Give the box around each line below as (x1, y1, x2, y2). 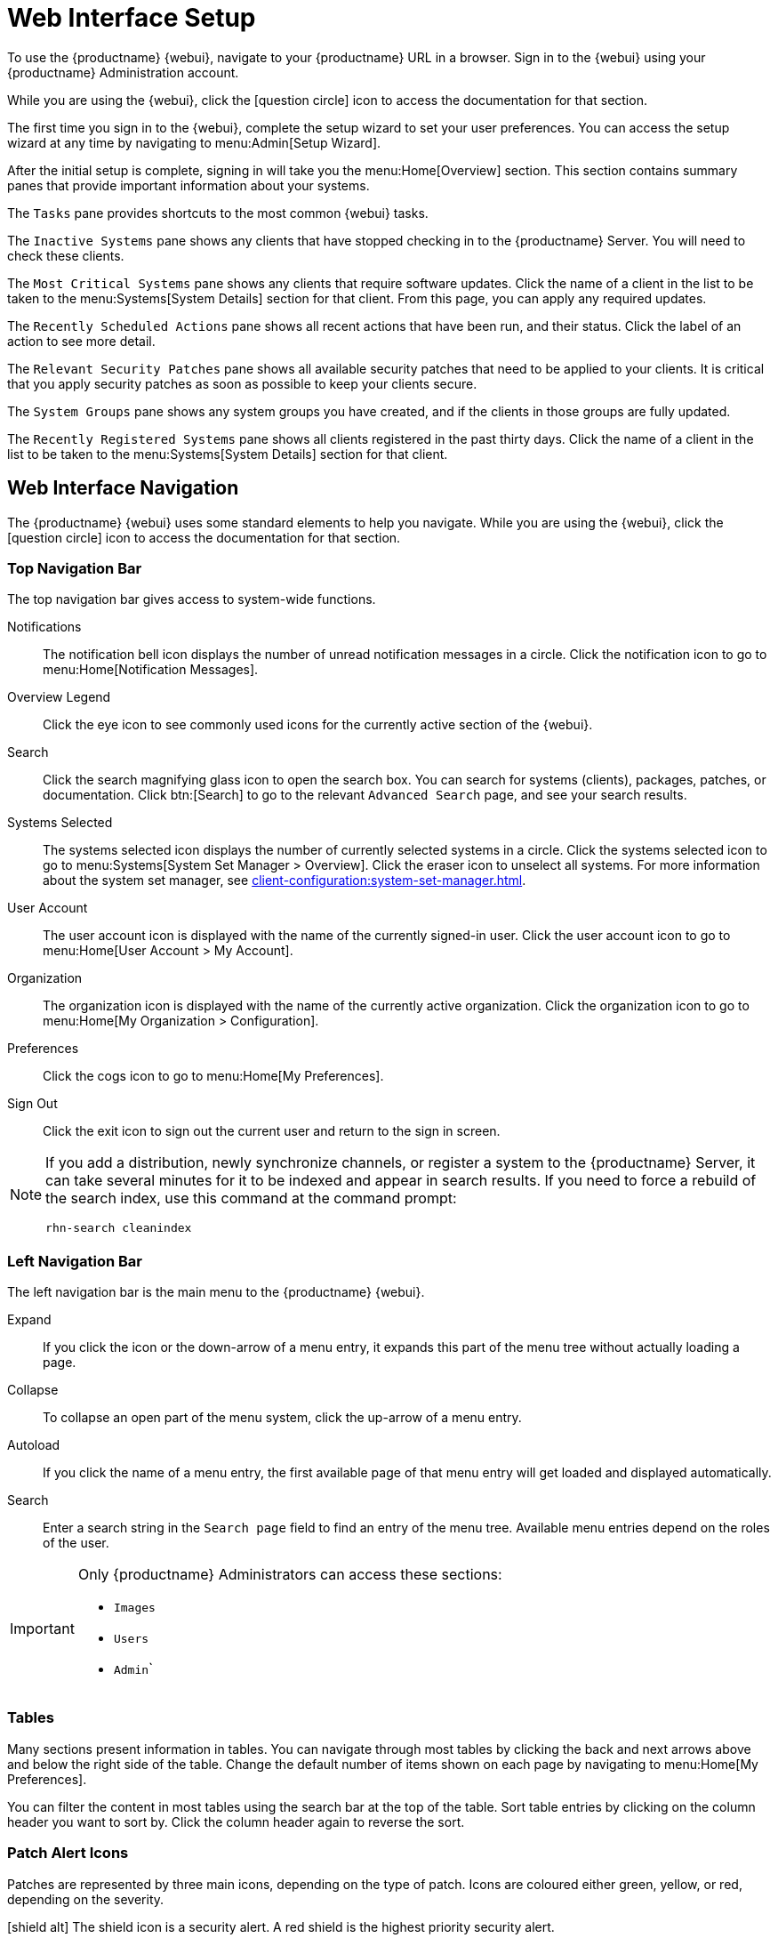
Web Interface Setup (7, 3, 256, 33)
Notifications (7, 619, 82, 635)
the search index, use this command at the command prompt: (45, 1189, 457, 1208)
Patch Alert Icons (7, 1844, 129, 1862)
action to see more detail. (7, 333, 156, 349)
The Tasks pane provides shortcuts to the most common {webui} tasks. (7, 205, 429, 221)
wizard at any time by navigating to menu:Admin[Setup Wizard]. (7, 134, 381, 150)
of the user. (43, 1535, 109, 1551)
